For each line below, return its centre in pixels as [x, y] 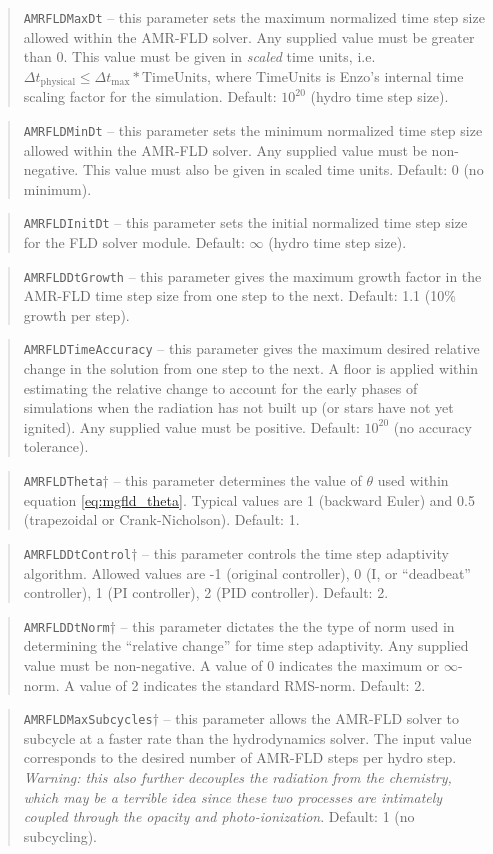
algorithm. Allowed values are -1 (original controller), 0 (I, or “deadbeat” [247, 572]
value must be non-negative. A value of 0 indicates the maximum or [231, 664]
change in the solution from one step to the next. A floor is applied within [250, 368]
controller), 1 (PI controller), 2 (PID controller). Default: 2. [206, 592]
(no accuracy [432, 426]
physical [58, 82]
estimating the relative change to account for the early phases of [220, 387]
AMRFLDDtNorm [66, 627]
